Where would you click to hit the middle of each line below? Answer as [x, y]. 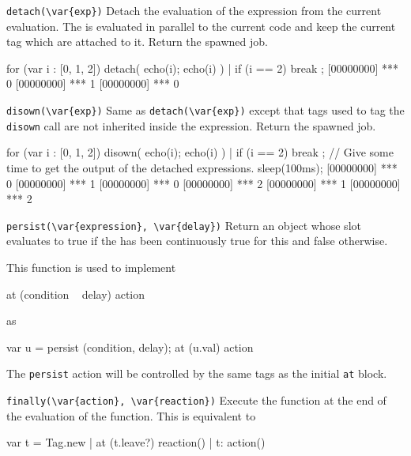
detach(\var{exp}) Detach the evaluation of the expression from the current [194, 10]
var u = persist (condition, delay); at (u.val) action [130, 347]
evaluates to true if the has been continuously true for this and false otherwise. [197, 241]
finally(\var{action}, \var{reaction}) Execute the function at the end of [196, 400]
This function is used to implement [91, 267]
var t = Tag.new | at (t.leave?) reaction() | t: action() [136, 442]
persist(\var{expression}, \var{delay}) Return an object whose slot [184, 225]
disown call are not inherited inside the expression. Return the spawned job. [191, 125]
